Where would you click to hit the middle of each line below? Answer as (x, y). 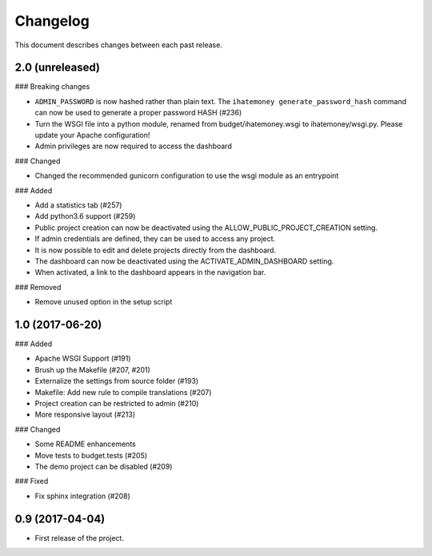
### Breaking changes (52, 87)
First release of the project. (79, 538)
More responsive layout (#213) (85, 415)
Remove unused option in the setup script (104, 302)
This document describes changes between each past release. (119, 45)
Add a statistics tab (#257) (78, 205)
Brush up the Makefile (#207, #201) (93, 369)
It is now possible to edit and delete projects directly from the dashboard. (155, 250)
